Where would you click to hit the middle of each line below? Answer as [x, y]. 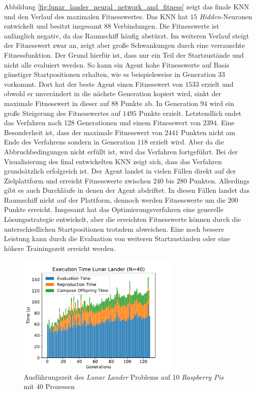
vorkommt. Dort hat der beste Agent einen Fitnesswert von [94, 84]
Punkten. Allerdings [219, 180]
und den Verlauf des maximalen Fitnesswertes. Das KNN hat [96, 16]
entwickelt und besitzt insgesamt [53, 26]
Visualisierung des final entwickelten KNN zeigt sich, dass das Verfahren [113, 161]
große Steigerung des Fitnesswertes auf [62, 113]
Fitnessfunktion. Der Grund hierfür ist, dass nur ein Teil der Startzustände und [124, 54]
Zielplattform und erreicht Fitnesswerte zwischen [78, 180]
